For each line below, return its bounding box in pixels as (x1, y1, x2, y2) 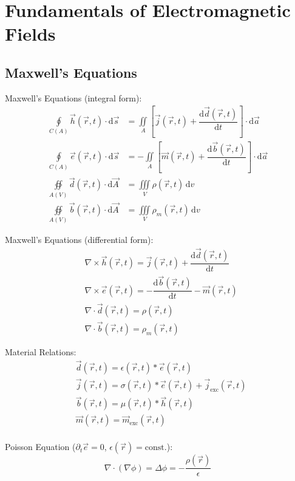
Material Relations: (5, 345, 76, 358)
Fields (5, 21, 56, 46)
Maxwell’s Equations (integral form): (5, 91, 142, 104)
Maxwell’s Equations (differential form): (5, 233, 154, 246)
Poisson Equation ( (5, 440, 76, 453)
